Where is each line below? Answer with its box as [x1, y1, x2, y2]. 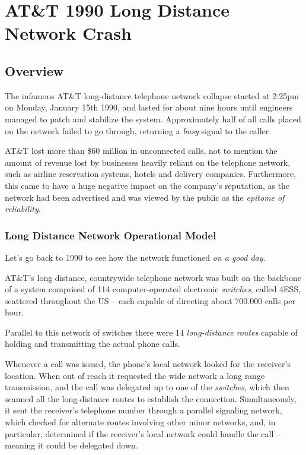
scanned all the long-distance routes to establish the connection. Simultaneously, [5, 392, 297, 405]
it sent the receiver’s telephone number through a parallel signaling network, [5, 404, 282, 416]
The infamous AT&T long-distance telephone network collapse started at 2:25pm [5, 89, 299, 102]
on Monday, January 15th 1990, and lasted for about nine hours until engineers [5, 101, 293, 113]
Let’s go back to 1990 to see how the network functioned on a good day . [5, 251, 266, 263]
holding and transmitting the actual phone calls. [5, 337, 180, 350]
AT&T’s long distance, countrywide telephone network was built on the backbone [5, 271, 302, 283]
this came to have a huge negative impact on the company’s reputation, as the [5, 179, 290, 191]
